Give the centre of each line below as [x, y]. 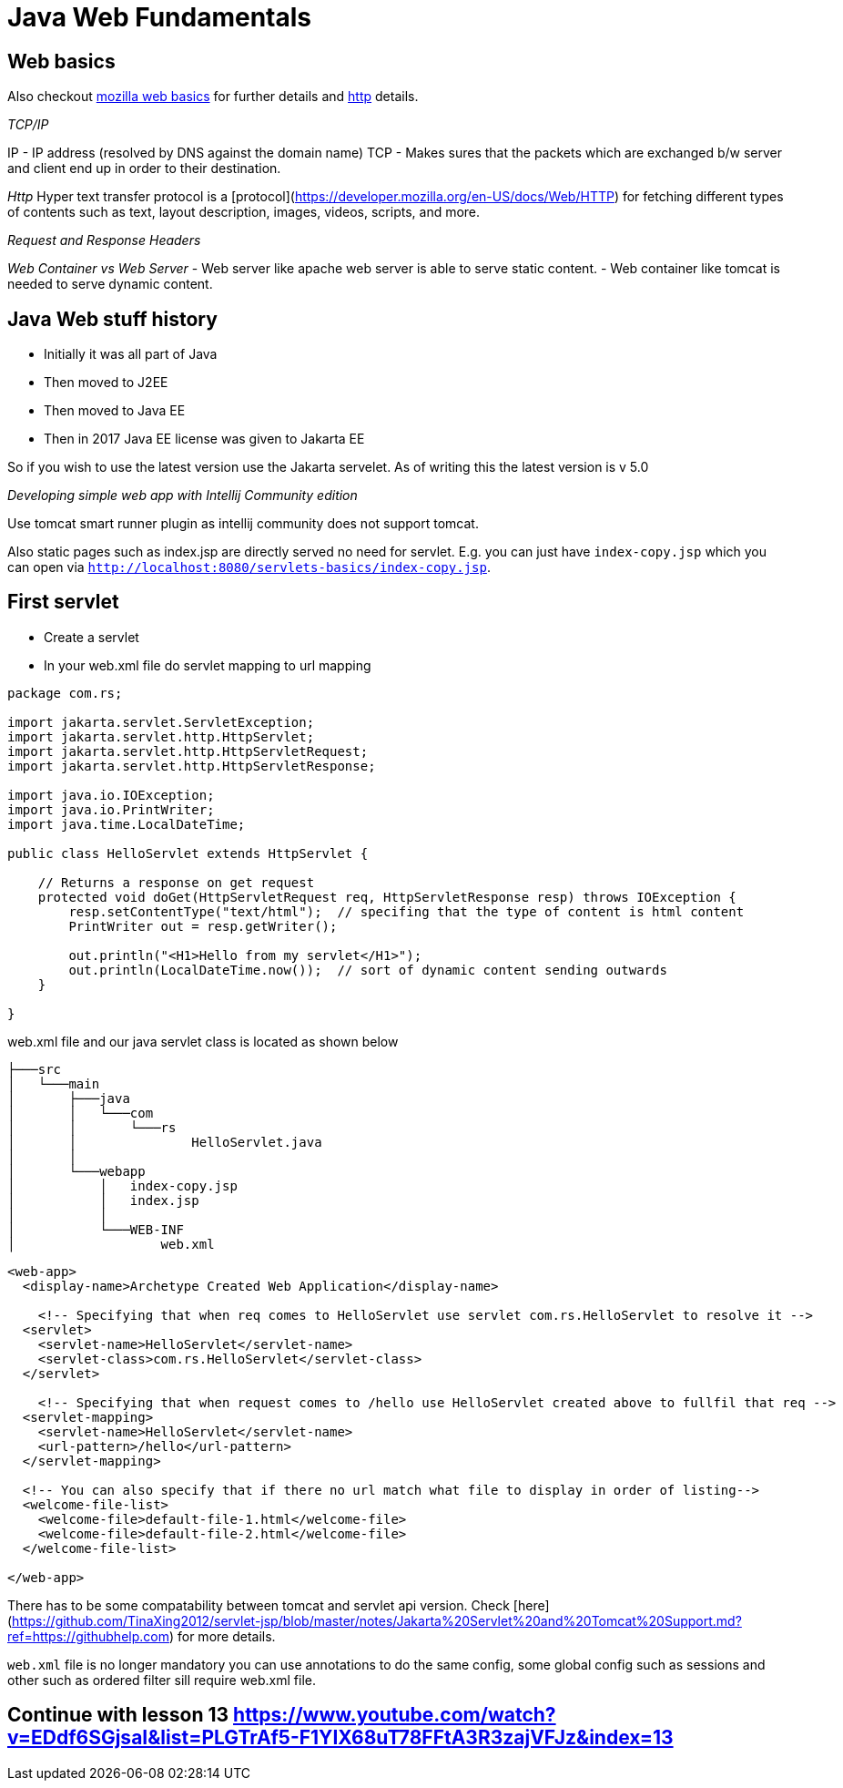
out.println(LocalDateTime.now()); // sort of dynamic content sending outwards [368, 970]
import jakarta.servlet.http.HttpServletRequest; [188, 751]
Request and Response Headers [104, 240]
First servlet [63, 602]
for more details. [226, 1636]
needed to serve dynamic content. [110, 284]
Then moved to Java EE [115, 411]
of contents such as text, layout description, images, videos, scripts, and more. [244, 212]
